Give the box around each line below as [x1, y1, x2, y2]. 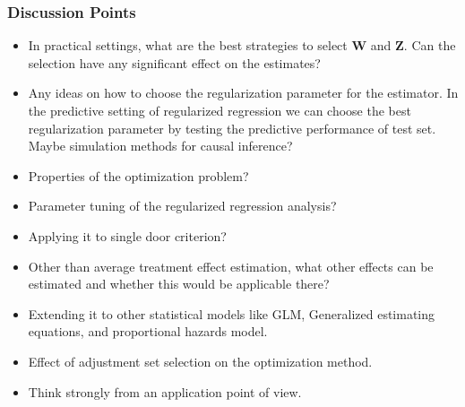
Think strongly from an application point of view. [28, 382, 302, 401]
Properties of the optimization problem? [28, 166, 249, 185]
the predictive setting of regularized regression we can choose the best [28, 101, 411, 119]
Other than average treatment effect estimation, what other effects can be [28, 256, 434, 275]
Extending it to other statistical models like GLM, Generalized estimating [28, 304, 435, 323]
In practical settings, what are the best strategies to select [28, 36, 348, 55]
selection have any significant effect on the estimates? [28, 53, 321, 72]
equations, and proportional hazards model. [28, 322, 268, 341]
